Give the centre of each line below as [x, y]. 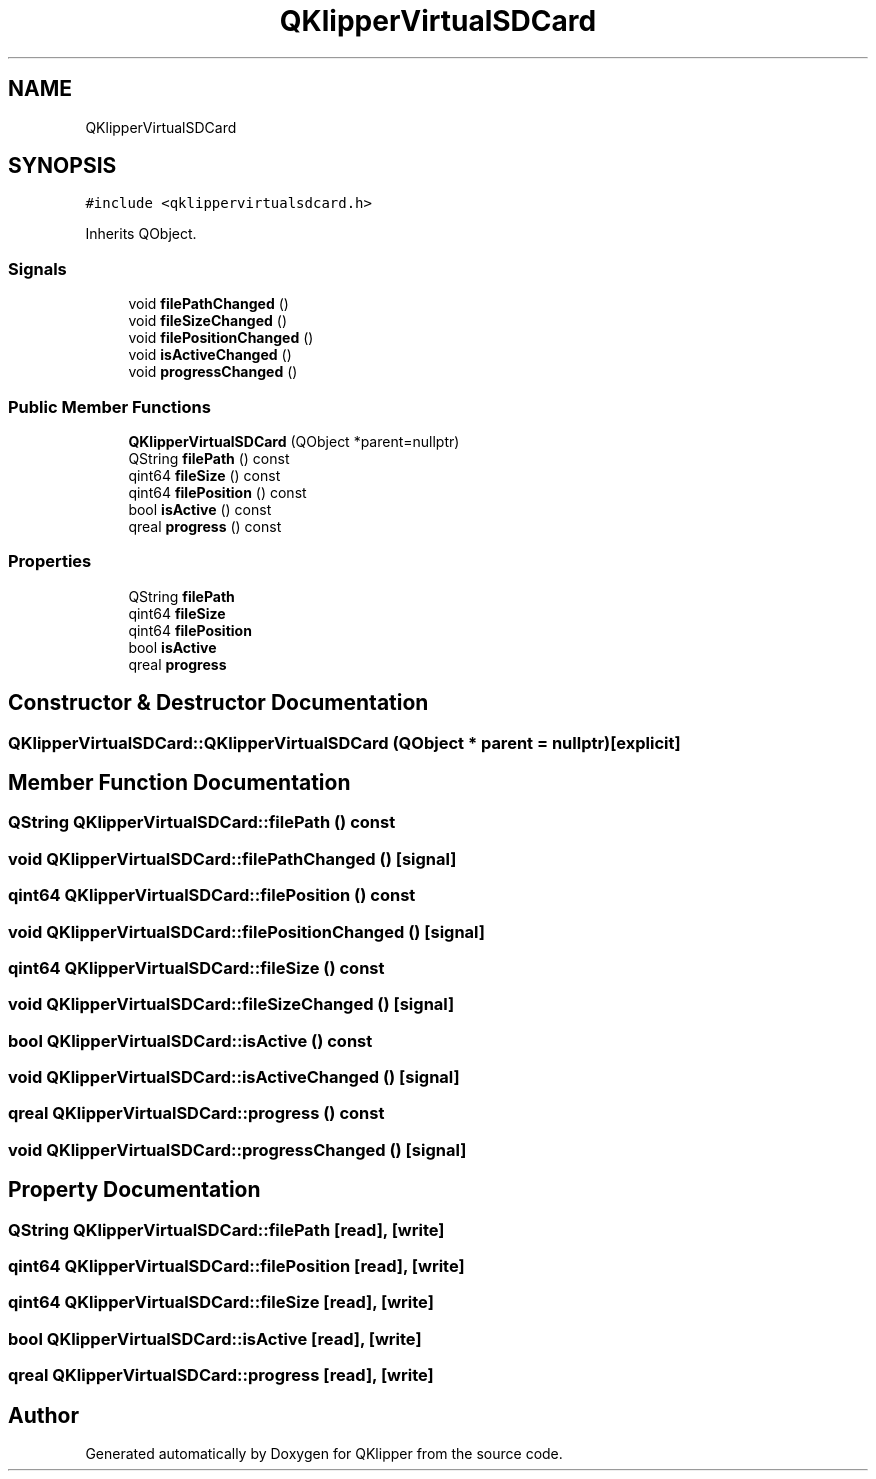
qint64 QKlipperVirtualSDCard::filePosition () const [212, 895]
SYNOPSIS [62, 166]
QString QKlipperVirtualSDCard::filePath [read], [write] [226, 1229]
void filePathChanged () [208, 304]
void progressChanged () [213, 372]
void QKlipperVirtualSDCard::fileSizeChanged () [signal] [231, 1004]
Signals [37, 268]
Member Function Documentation [179, 782]
